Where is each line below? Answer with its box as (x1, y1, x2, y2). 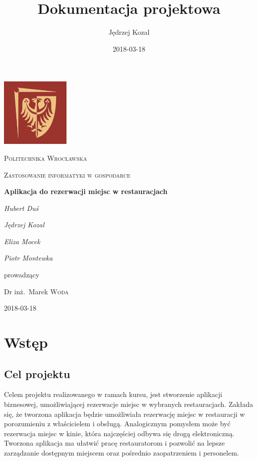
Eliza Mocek (4, 236, 40, 246)
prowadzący (4, 269, 40, 280)
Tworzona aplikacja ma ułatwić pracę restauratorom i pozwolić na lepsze (4, 438, 225, 448)
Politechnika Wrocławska (4, 152, 87, 163)
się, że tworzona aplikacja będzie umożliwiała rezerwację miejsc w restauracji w (4, 408, 245, 419)
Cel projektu (4, 366, 70, 381)
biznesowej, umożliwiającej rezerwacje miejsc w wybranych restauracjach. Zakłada (4, 399, 254, 409)
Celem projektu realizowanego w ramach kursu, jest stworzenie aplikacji (4, 389, 222, 399)
